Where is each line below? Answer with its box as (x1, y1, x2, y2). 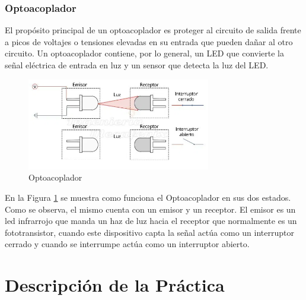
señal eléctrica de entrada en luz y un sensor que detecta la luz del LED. (5, 59, 269, 71)
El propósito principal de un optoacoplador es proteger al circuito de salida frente (5, 24, 301, 36)
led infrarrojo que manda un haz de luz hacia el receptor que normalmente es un (5, 214, 297, 227)
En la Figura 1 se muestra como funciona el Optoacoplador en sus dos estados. (5, 191, 291, 203)
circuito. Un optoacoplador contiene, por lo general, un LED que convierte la (5, 47, 284, 59)
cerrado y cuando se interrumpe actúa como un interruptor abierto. (5, 238, 250, 250)
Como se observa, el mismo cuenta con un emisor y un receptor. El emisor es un (5, 203, 296, 215)
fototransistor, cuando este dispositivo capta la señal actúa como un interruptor (5, 226, 294, 238)
